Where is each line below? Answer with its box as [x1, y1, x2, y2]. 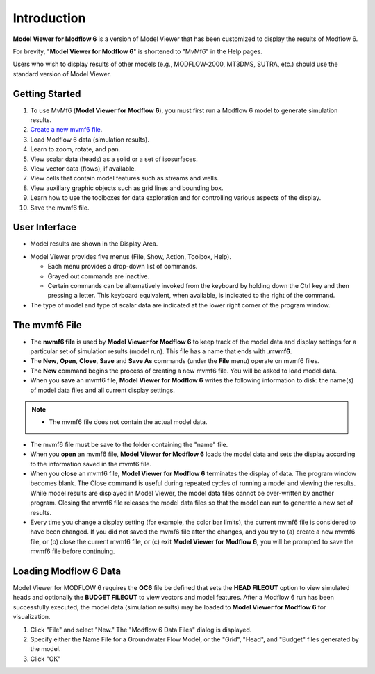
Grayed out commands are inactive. [47, 271, 150, 280]
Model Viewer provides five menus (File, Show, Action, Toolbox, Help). [30, 252, 232, 260]
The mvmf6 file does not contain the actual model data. [49, 418, 208, 426]
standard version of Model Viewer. [12, 69, 111, 78]
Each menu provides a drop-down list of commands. [47, 262, 198, 271]
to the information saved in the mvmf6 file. [30, 460, 152, 468]
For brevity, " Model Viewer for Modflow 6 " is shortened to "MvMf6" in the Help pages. [12, 47, 263, 56]
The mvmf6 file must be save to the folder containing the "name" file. [30, 440, 228, 448]
